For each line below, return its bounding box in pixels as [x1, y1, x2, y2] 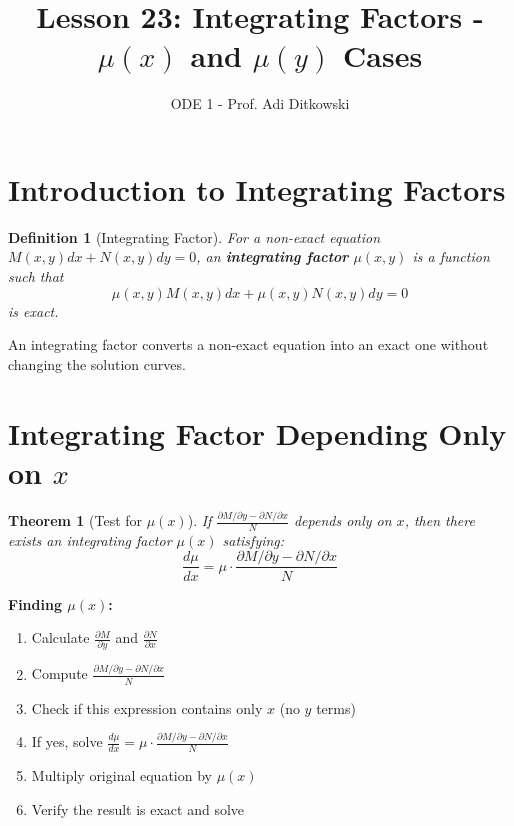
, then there [404, 510, 475, 531]
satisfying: [222, 529, 285, 550]
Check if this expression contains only [31, 697, 263, 718]
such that [8, 266, 64, 287]
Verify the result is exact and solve [31, 798, 245, 819]
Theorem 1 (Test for [8, 510, 143, 531]
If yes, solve [31, 731, 103, 752]
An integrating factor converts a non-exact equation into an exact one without [8, 334, 489, 355]
